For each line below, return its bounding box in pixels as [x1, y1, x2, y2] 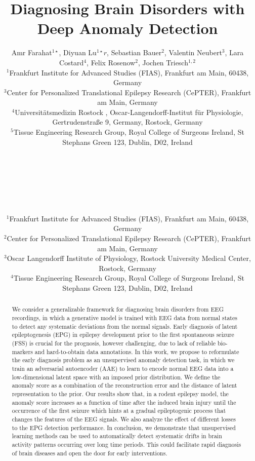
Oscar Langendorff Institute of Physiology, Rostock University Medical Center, [7, 253, 251, 263]
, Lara [225, 47, 244, 58]
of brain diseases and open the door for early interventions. [12, 448, 167, 457]
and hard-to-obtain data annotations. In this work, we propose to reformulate [34, 347, 239, 356]
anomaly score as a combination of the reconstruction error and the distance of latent [12, 381, 237, 390]
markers [12, 347, 33, 356]
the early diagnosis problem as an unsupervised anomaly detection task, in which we [12, 356, 235, 364]
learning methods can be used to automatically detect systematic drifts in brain [12, 432, 222, 440]
